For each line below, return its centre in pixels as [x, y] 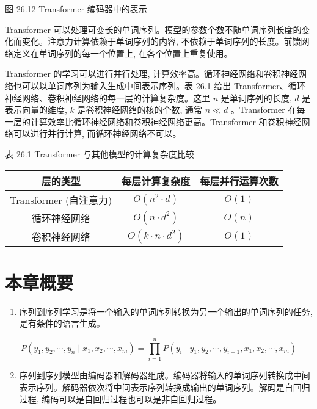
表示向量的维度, [36, 110]
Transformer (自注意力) [61, 200]
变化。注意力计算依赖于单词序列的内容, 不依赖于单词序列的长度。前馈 [161, 41]
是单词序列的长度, [256, 97]
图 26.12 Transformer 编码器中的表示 [76, 9]
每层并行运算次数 [239, 181]
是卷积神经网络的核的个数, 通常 [140, 110]
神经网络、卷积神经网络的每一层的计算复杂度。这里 [107, 97]
